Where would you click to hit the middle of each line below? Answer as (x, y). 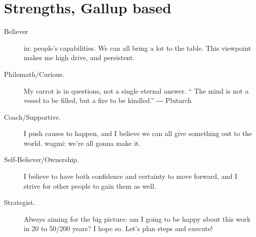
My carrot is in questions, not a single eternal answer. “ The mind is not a (136, 90)
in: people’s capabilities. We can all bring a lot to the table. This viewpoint (137, 48)
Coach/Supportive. (33, 117)
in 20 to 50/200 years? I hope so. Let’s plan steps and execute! (118, 228)
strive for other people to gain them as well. (90, 186)
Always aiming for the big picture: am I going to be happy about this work (137, 219)
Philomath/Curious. (34, 74)
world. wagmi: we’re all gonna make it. (82, 143)
